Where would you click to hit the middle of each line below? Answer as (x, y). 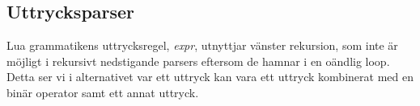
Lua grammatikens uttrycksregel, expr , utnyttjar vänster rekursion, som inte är (202, 45)
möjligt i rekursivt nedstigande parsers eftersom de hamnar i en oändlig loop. (198, 61)
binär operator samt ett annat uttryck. (103, 92)
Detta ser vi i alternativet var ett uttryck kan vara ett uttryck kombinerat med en (210, 77)
